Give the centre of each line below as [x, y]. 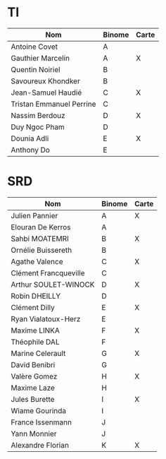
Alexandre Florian [40, 445]
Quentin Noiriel [36, 69]
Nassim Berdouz [38, 115]
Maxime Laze [33, 388]
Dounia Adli [30, 138]
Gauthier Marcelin [40, 58]
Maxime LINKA [35, 330]
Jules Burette [33, 399]
